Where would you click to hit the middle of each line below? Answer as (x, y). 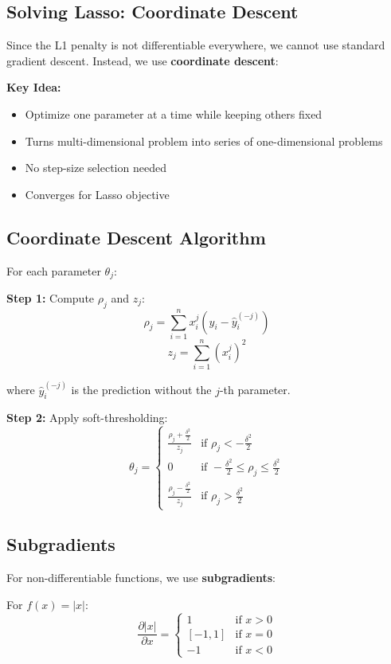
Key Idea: (34, 87)
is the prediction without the (141, 390)
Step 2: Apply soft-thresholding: (87, 418)
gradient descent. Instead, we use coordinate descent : (143, 60)
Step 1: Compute (51, 298)
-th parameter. (255, 390)
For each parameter (54, 270)
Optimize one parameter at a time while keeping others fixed (174, 113)
